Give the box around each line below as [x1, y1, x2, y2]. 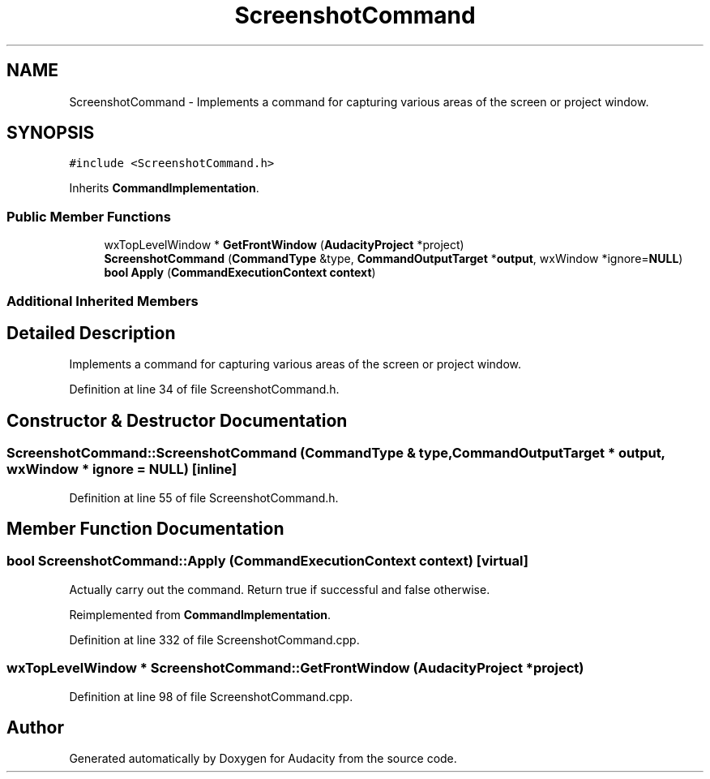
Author [6, 717, 64, 738]
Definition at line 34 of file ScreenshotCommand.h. [69, 382, 340, 397]
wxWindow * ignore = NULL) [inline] [6, 461, 237, 478]
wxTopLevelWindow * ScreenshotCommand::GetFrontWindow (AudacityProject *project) [6, 660, 584, 677]
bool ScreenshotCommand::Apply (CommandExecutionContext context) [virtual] [6, 553, 528, 570]
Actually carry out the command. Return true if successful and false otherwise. [69, 582, 490, 596]
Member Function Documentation [6, 519, 284, 540]
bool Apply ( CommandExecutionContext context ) [104, 265, 376, 280]
